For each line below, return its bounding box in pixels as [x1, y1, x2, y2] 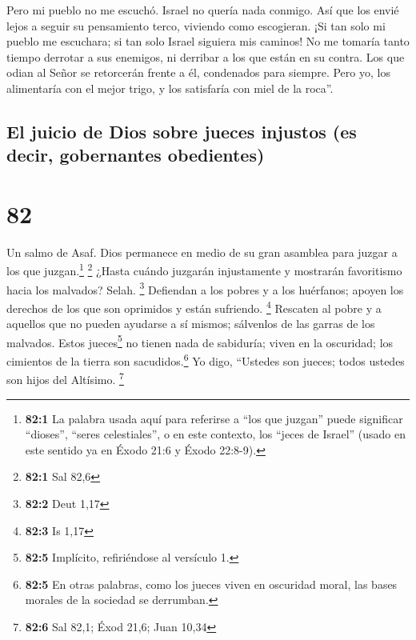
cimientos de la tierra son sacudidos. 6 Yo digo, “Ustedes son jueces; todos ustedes [6, 350, 405, 369]
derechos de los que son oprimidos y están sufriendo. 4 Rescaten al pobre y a [6, 297, 382, 316]
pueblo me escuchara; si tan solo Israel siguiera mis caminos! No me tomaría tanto [6, 33, 410, 50]
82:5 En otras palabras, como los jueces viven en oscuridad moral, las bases [25, 575, 398, 592]
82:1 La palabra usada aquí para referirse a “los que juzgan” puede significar [25, 410, 403, 426]
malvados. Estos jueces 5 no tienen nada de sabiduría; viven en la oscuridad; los [6, 331, 394, 350]
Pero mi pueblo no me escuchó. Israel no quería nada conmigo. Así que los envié [6, 2, 399, 18]
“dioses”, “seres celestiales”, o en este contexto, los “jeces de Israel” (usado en [25, 426, 406, 442]
